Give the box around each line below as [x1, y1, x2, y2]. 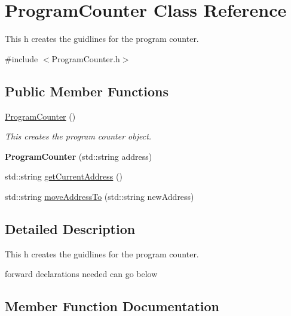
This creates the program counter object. [5, 130, 152, 142]
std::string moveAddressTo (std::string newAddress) [5, 190, 194, 202]
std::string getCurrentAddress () [5, 170, 122, 183]
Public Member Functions [5, 81, 169, 100]
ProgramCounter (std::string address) [5, 150, 152, 162]
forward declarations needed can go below [5, 268, 158, 280]
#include [5, 52, 38, 65]
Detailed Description [5, 219, 136, 238]
